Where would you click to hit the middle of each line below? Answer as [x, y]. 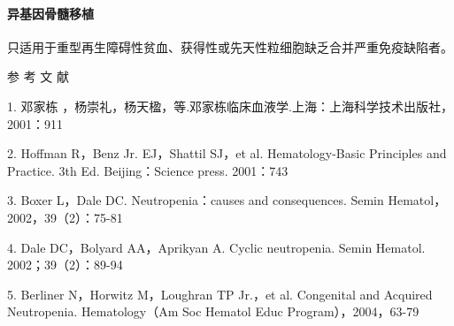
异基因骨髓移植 [50, 13]
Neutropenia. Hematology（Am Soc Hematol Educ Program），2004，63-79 [213, 311]
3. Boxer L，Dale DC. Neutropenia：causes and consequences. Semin [196, 200]
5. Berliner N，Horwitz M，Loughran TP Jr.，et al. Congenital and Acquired [220, 294]
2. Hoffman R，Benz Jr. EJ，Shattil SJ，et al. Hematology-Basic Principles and [227, 153]
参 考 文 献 [38, 76]
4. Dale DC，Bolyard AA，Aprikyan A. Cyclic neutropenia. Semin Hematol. [216, 247]
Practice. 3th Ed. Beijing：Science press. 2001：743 [148, 170]
